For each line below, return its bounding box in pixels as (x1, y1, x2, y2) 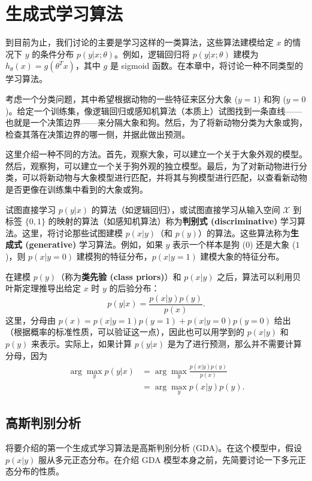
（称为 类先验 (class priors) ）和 (56, 270, 181, 282)
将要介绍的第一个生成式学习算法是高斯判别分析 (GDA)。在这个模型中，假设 (5, 442, 302, 454)
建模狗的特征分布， (76, 250, 152, 263)
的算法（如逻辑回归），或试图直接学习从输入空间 (91, 203, 280, 215)
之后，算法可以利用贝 (217, 270, 301, 282)
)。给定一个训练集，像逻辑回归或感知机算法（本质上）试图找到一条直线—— (5, 104, 302, 117)
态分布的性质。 (5, 465, 64, 477)
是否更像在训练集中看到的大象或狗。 (5, 183, 148, 196)
